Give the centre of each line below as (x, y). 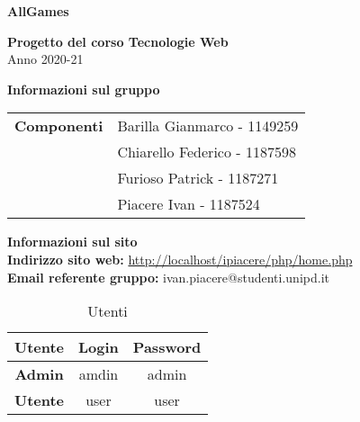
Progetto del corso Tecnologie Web (118, 41)
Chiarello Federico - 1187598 (207, 152)
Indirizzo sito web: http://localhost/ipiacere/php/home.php (180, 259)
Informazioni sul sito (72, 242)
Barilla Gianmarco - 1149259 (208, 126)
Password (167, 347)
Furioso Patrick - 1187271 (198, 178)
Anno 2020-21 (45, 59)
